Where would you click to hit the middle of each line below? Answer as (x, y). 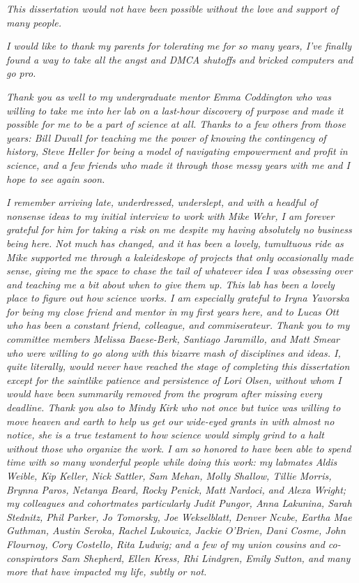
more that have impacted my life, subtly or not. (107, 571)
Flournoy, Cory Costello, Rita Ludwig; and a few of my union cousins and (166, 544)
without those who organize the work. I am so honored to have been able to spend (179, 448)
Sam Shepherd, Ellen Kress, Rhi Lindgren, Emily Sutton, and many (206, 558)
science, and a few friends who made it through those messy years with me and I (178, 164)
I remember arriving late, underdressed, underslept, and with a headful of (162, 202)
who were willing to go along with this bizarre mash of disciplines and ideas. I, (174, 352)
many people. (34, 22)
